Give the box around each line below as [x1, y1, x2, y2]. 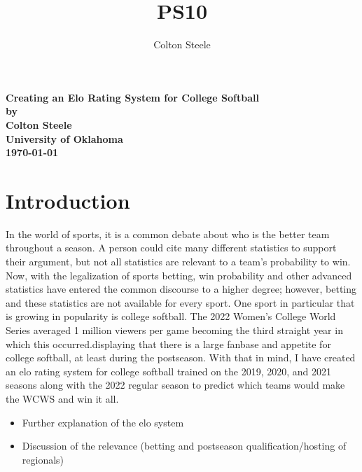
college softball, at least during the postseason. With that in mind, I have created [6, 350, 356, 365]
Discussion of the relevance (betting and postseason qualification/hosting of [22, 438, 347, 453]
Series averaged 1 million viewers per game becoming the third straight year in [6, 322, 343, 337]
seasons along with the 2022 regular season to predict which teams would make [6, 377, 345, 392]
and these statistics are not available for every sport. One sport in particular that [6, 295, 355, 310]
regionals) [22, 452, 64, 466]
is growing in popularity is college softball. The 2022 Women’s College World [6, 309, 336, 324]
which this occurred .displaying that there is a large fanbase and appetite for [6, 336, 331, 351]
